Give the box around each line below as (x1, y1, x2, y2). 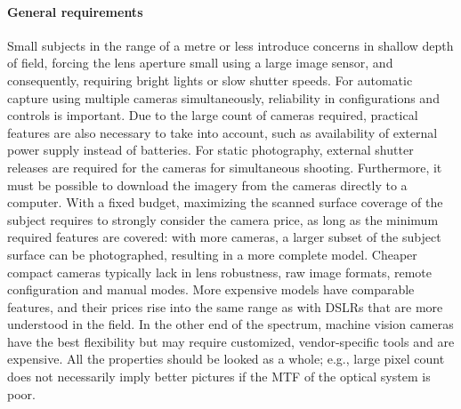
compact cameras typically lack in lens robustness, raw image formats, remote (7, 262, 432, 281)
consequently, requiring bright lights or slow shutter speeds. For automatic (7, 70, 413, 89)
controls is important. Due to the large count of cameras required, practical (7, 106, 418, 124)
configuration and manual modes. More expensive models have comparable (7, 280, 415, 299)
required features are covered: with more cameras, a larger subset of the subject (7, 228, 441, 246)
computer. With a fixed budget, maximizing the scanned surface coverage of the (7, 193, 443, 212)
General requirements (7, 2, 143, 20)
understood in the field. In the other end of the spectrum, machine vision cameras (7, 315, 454, 333)
